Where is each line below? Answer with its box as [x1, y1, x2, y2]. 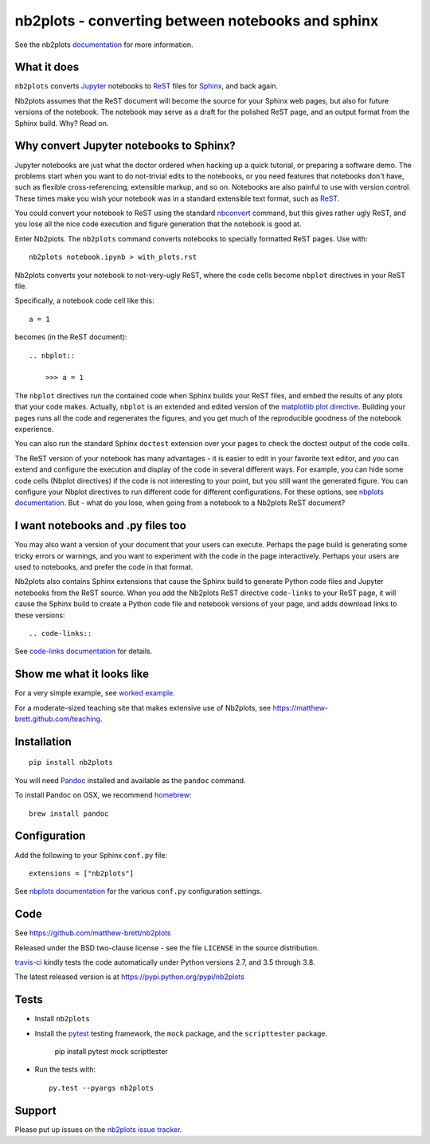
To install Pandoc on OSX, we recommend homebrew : [14, 790, 192, 800]
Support [14, 1103, 57, 1117]
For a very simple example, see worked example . [14, 688, 175, 698]
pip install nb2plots [29, 758, 113, 767]
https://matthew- [272, 703, 329, 712]
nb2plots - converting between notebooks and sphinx [14, 12, 379, 29]
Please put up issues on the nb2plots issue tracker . [14, 1124, 182, 1134]
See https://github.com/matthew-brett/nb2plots [14, 928, 171, 938]
